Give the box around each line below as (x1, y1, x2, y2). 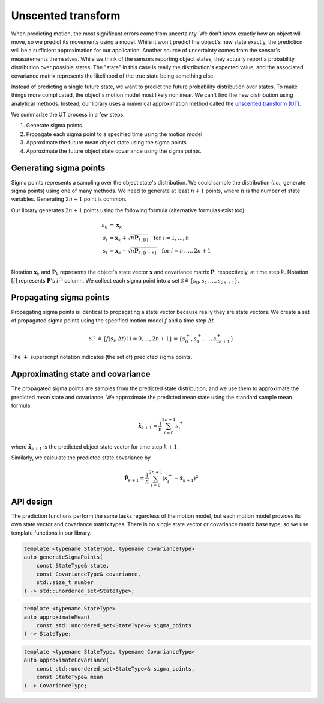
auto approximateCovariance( (23, 657, 110, 664)
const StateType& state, (36, 562, 110, 569)
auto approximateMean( (23, 613, 91, 621)
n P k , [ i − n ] (130, 247, 157, 256)
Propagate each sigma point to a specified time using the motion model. (26, 130, 204, 138)
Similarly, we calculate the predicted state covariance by (11, 454, 151, 461)
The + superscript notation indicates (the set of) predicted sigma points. (11, 354, 193, 361)
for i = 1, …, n (153, 235, 190, 241)
